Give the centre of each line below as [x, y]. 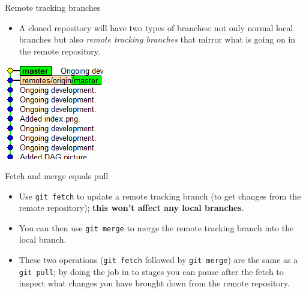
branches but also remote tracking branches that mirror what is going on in [157, 39]
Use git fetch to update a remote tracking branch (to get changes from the [160, 196]
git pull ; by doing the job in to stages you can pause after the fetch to [151, 271]
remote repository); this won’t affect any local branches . [131, 208]
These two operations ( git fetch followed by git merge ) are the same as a [158, 260]
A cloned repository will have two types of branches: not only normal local [156, 27]
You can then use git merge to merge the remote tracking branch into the [156, 227]
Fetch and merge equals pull [57, 175]
